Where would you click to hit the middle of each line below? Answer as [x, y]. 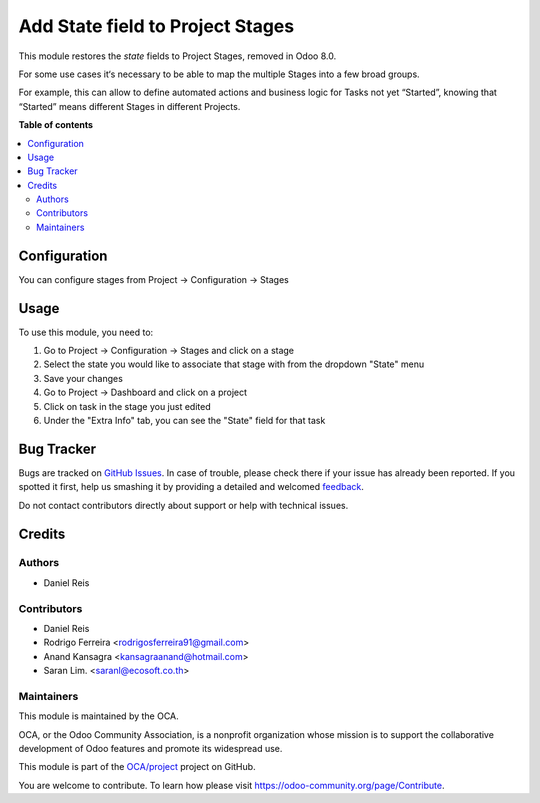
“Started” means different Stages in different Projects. [129, 106]
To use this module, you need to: [86, 332]
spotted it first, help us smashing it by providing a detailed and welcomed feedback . [191, 487]
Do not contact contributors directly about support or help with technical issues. [183, 505]
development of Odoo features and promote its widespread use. [150, 749]
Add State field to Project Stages [156, 26]
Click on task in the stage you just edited [127, 406]
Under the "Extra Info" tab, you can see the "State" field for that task [184, 420]
